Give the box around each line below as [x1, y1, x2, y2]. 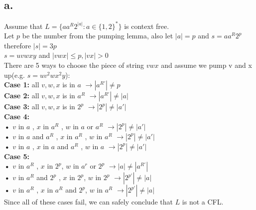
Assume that [4, 20, 43, 31]
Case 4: [4, 111, 30, 122]
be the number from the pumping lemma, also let [22, 30, 173, 41]
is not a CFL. [182, 197, 224, 207]
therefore [4, 40, 31, 50]
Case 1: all [4, 79, 39, 90]
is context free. [124, 20, 169, 31]
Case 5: [4, 151, 30, 161]
